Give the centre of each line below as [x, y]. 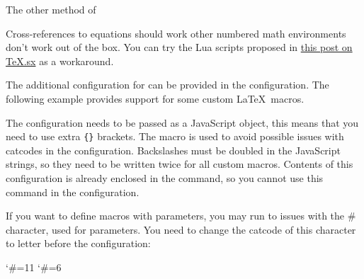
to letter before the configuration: [78, 243]
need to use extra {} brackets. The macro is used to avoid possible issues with [175, 136]
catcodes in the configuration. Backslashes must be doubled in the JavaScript [173, 150]
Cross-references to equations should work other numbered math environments [176, 33]
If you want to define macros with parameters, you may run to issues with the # [181, 216]
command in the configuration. [73, 192]
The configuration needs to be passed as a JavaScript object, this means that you [182, 122]
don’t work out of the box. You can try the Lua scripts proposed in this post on [179, 47]
